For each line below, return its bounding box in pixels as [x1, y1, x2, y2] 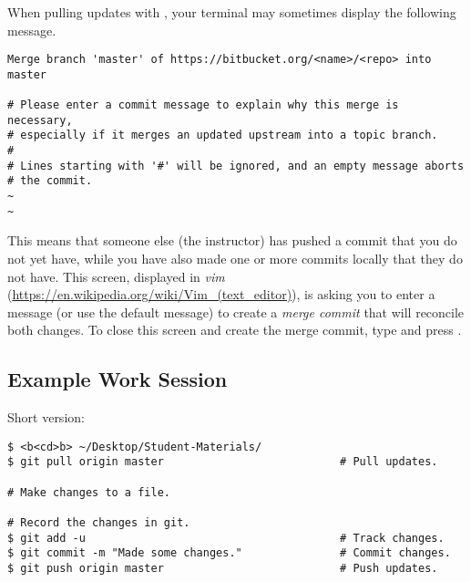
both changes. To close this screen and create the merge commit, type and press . [7, 320, 462, 339]
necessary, [7, 113, 73, 127]
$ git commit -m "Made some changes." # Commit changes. [7, 546, 451, 560]
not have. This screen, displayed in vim [7, 266, 225, 286]
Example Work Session [7, 365, 228, 393]
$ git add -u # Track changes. [7, 531, 445, 545]
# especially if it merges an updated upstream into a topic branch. [7, 129, 438, 142]
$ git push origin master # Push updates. [7, 562, 438, 576]
